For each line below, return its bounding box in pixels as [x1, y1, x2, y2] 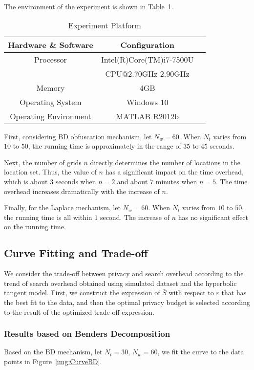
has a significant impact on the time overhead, [105, 167, 244, 177]
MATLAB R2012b [116, 110, 179, 122]
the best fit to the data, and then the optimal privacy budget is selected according [4, 297, 250, 307]
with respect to [169, 287, 214, 298]
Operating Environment [10, 110, 91, 122]
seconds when [55, 176, 96, 186]
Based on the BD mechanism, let [4, 347, 103, 357]
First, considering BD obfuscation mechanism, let [4, 131, 152, 141]
